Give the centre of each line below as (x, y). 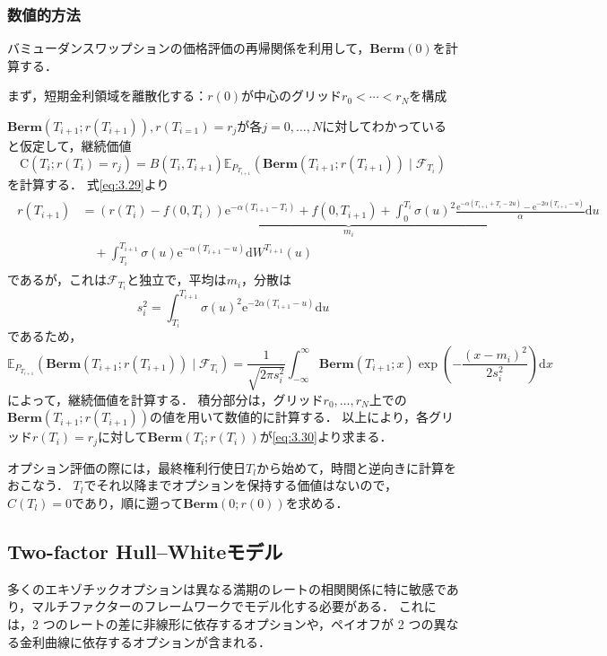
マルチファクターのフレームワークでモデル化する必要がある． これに (234, 606)
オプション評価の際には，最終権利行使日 (126, 467)
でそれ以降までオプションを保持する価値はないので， (240, 485)
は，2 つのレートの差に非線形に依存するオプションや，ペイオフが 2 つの (221, 623)
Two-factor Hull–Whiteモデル (145, 551)
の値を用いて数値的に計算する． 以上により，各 (290, 417)
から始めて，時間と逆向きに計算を (356, 467)
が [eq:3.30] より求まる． (326, 437)
